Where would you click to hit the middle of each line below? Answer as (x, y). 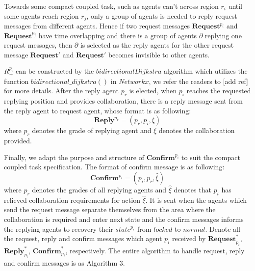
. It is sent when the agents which (196, 200)
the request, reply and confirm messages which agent (83, 238)
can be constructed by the (55, 71)
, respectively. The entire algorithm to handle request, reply (155, 250)
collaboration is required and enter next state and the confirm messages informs (124, 219)
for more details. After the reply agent (61, 91)
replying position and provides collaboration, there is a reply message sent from (123, 101)
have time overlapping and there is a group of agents (117, 35)
